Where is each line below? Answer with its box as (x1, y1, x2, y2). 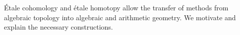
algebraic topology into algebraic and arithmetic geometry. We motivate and (4, 12, 236, 22)
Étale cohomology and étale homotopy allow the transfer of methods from (4, 2, 229, 12)
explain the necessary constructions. (4, 22, 113, 32)
